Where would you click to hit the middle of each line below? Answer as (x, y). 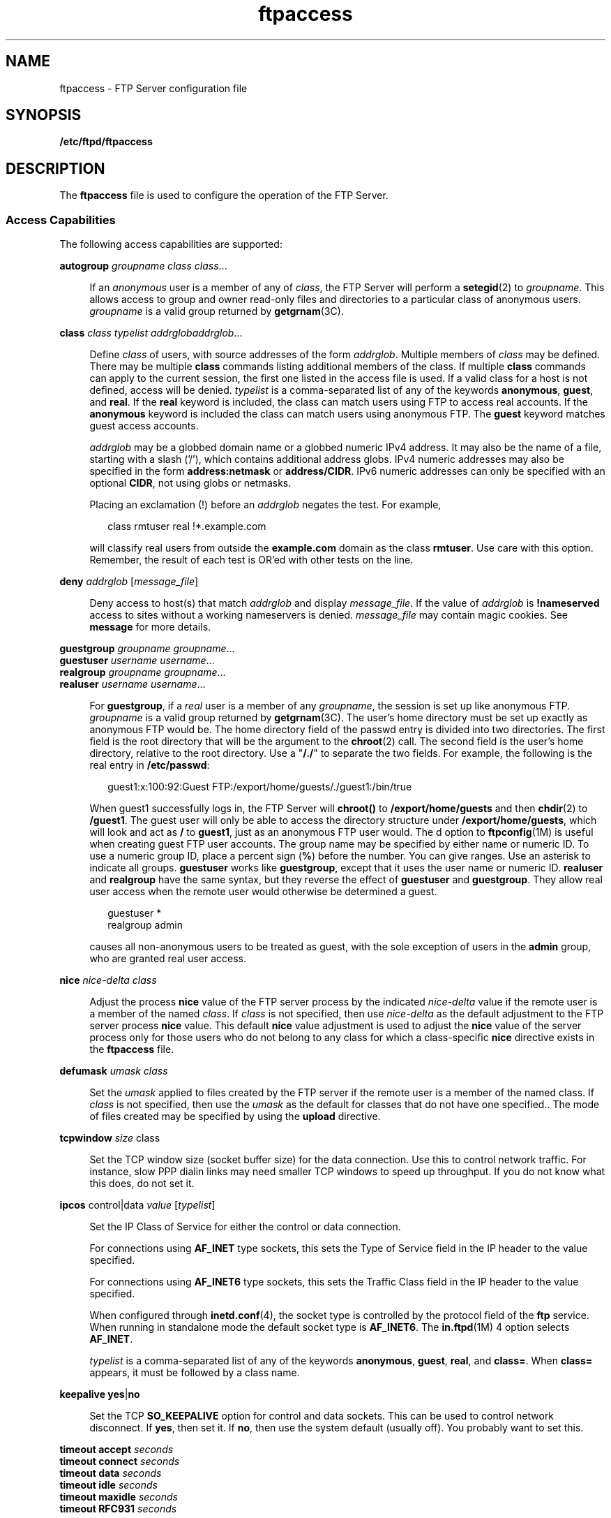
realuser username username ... (133, 684)
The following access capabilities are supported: (171, 244)
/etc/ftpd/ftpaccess (106, 142)
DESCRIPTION (55, 168)
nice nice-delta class (108, 980)
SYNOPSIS (44, 115)
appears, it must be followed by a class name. (195, 1373)
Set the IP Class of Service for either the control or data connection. (245, 1227)
